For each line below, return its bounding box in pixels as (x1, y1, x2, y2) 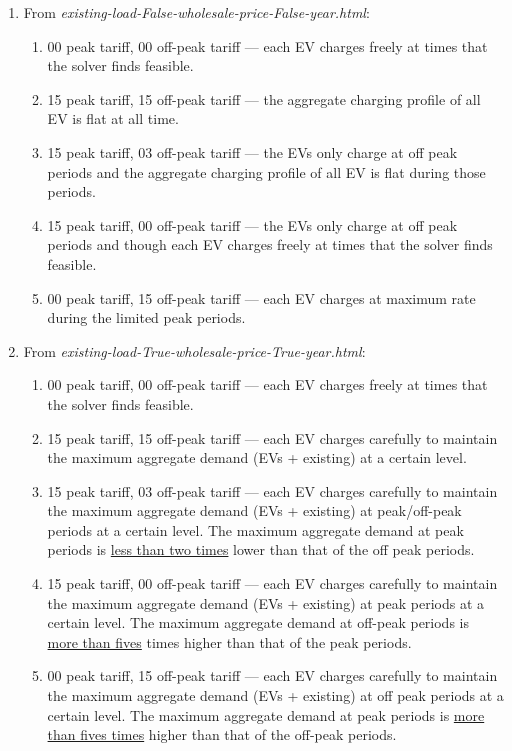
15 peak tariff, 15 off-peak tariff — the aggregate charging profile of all (47, 88, 481, 109)
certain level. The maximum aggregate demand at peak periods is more (47, 704, 485, 725)
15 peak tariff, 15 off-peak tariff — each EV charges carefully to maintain (47, 427, 498, 448)
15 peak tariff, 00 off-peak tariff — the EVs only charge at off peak (47, 214, 458, 235)
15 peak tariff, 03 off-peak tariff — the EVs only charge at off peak (47, 141, 458, 162)
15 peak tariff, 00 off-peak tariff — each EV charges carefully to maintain (47, 573, 498, 594)
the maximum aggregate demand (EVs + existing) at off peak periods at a (47, 685, 504, 706)
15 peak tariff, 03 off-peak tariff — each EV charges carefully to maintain (47, 480, 498, 501)
